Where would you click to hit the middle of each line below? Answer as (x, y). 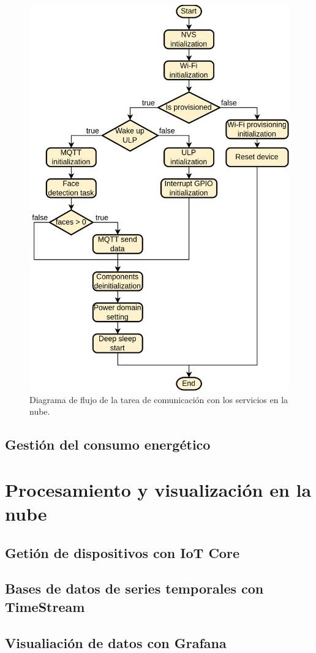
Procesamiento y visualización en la (158, 489)
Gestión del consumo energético (108, 444)
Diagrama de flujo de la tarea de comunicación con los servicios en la (159, 399)
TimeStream (45, 606)
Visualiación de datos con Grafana (116, 642)
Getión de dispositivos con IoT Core (122, 552)
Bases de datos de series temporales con (134, 588)
